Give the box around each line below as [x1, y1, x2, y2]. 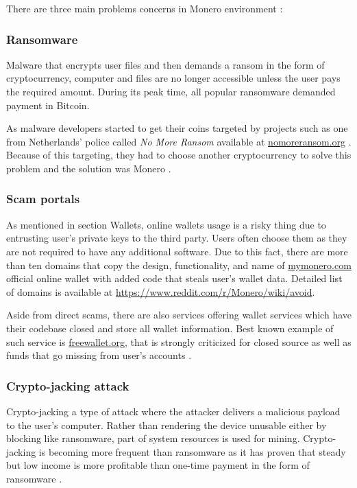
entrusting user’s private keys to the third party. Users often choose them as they [6, 231, 347, 245]
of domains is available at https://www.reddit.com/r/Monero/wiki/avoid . [6, 284, 315, 299]
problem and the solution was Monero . [6, 161, 171, 175]
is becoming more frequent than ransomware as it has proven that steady [38, 444, 346, 458]
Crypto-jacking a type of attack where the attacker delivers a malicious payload [6, 404, 341, 418]
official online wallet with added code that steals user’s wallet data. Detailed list [6, 271, 343, 286]
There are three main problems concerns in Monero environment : [6, 1, 283, 15]
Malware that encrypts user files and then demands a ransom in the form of [6, 57, 325, 71]
